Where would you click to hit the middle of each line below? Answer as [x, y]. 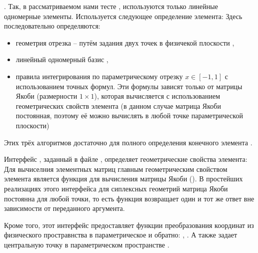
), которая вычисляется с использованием [157, 96]
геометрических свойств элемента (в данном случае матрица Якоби [118, 105]
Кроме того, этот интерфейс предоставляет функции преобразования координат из [129, 225]
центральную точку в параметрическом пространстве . [87, 244]
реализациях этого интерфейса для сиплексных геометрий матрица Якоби [116, 188]
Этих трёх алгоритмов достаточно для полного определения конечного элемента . [128, 142]
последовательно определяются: [52, 26]
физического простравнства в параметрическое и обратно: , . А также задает [121, 235]
